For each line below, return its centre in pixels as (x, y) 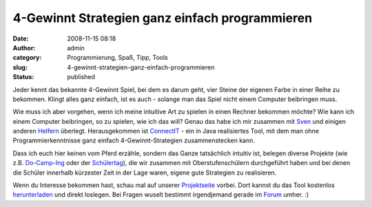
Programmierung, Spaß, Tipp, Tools (117, 58)
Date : (21, 39)
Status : (23, 77)
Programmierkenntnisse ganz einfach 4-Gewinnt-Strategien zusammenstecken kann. (134, 140)
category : (27, 58)
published (81, 77)
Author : (24, 47)
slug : (20, 67)
